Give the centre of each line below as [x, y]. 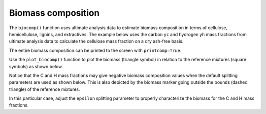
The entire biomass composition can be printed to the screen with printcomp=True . [95, 50]
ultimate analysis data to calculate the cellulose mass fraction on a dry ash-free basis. [96, 41]
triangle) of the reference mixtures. [45, 89]
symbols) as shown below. [36, 66]
